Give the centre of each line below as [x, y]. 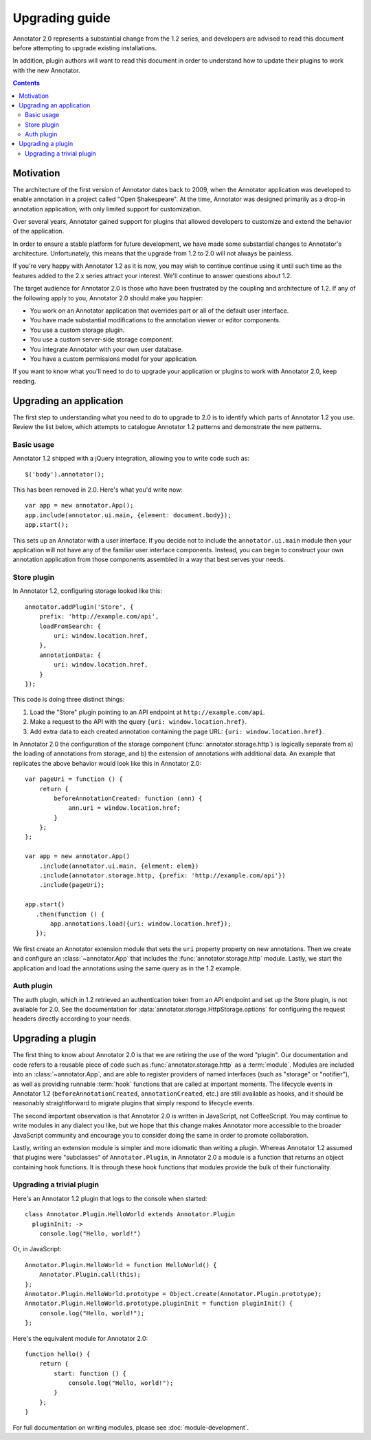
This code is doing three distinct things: [69, 700]
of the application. [38, 231]
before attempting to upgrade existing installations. [85, 48]
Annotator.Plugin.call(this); [90, 1275]
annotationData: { [70, 655]
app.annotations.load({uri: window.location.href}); [141, 924]
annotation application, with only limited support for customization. [107, 209]
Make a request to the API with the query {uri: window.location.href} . [138, 722]
